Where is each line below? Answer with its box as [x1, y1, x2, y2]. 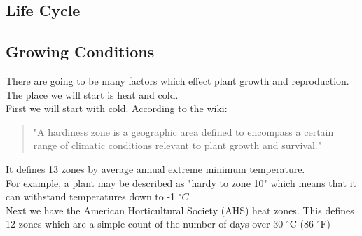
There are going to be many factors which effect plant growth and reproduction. [6, 73, 349, 88]
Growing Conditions [6, 41, 155, 62]
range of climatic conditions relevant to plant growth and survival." [33, 138, 321, 153]
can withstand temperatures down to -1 [6, 189, 176, 204]
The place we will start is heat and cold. [6, 87, 179, 102]
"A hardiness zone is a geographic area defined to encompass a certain [33, 124, 334, 139]
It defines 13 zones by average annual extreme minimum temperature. [6, 161, 305, 176]
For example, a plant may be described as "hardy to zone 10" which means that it [6, 175, 356, 190]
